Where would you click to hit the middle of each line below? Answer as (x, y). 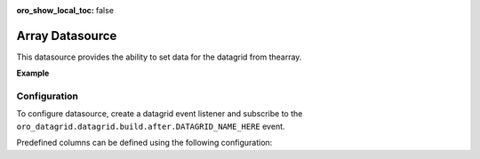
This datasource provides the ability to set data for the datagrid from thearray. (159, 57)
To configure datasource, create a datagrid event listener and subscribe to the (160, 114)
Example (33, 73)
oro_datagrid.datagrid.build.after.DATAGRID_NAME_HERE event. (151, 126)
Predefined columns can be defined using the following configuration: (144, 143)
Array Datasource (67, 36)
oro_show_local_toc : (56, 10)
